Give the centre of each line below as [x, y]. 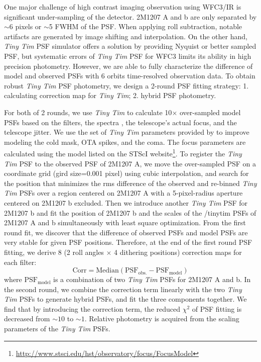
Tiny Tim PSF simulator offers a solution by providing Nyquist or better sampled [130, 46]
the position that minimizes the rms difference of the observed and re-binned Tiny [130, 183]
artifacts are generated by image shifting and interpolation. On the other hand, [126, 36]
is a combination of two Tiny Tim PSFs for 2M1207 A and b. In [152, 279]
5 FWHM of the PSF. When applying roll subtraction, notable [146, 26]
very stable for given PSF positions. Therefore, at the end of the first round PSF [128, 242]
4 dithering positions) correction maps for [178, 252]
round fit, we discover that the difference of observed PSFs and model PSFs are [126, 232]
